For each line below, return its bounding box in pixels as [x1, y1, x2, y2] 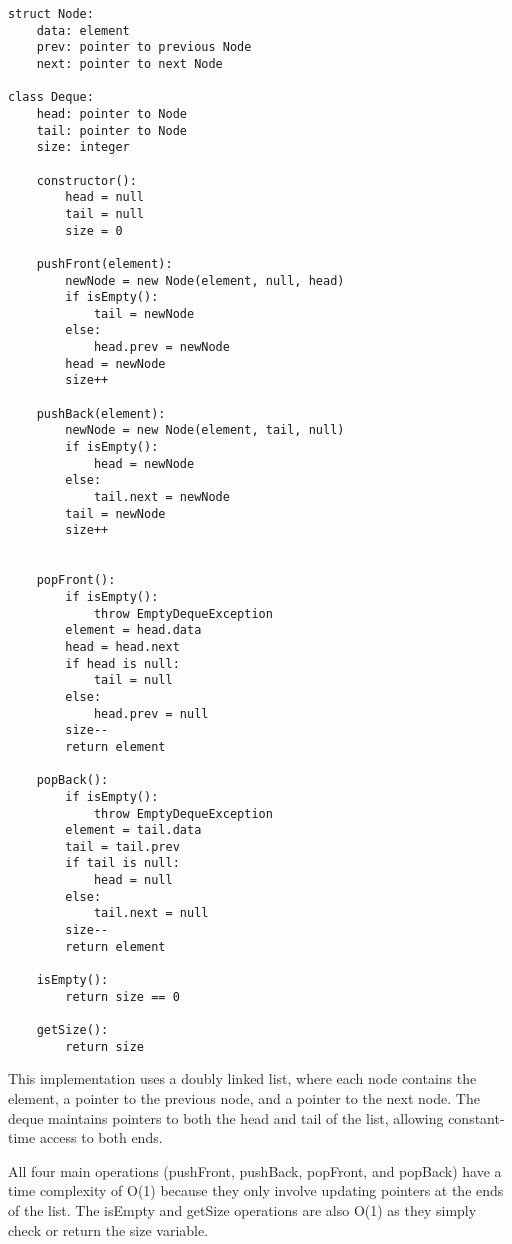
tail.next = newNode [93, 490, 230, 505]
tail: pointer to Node [36, 123, 187, 138]
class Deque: [8, 90, 94, 105]
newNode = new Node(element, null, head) [65, 273, 345, 288]
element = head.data [65, 623, 202, 638]
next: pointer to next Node [36, 56, 223, 71]
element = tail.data [65, 823, 202, 838]
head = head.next [65, 639, 180, 654]
